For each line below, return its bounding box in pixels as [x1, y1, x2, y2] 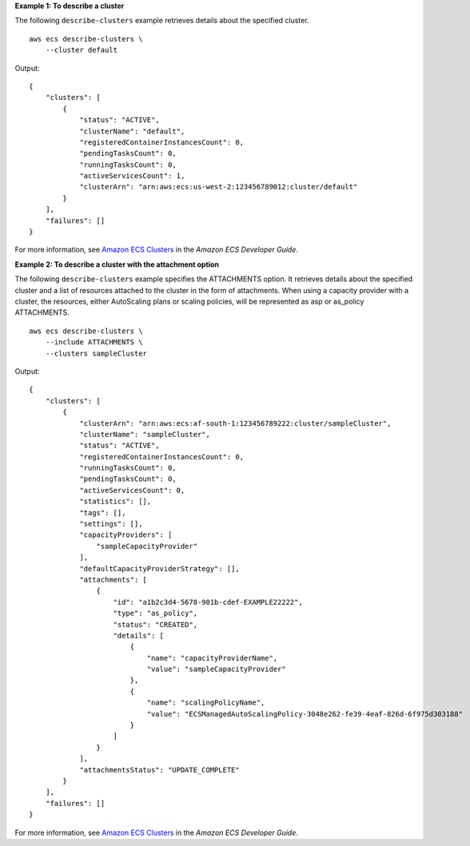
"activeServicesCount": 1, [79, 172, 185, 181]
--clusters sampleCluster [45, 348, 148, 358]
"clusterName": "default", [79, 126, 185, 136]
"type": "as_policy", [113, 609, 198, 618]
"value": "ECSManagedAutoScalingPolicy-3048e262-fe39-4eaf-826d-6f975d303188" [146, 709, 464, 718]
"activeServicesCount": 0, [79, 486, 185, 494]
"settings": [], [79, 519, 143, 529]
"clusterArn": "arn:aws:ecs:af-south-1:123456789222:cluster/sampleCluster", [79, 419, 392, 427]
